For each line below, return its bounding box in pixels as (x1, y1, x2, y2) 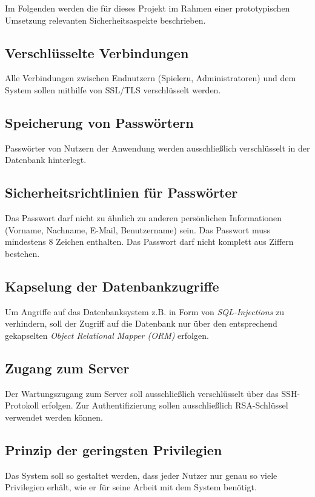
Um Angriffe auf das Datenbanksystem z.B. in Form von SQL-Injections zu (5, 305, 284, 318)
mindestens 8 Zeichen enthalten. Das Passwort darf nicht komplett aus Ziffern (5, 235, 294, 248)
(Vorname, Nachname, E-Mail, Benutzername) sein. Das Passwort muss (5, 223, 271, 236)
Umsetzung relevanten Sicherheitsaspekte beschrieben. (5, 13, 206, 26)
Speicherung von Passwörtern (5, 113, 194, 132)
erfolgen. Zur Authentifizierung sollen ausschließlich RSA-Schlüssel (41, 399, 288, 412)
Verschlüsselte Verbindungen (5, 43, 189, 62)
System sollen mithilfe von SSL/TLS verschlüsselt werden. (5, 83, 221, 96)
